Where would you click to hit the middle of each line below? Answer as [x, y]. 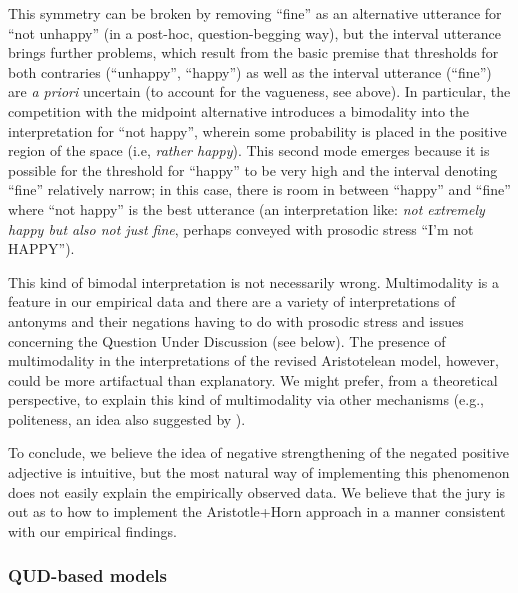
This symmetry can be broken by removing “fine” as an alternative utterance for [255, 13]
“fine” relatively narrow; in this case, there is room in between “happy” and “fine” [259, 189]
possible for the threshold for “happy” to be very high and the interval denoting [253, 169]
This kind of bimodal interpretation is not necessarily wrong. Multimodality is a [253, 281]
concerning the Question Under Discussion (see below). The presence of [227, 340]
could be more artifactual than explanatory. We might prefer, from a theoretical [253, 379]
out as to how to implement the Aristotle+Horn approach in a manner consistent [257, 511]
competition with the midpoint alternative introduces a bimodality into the [239, 110]
